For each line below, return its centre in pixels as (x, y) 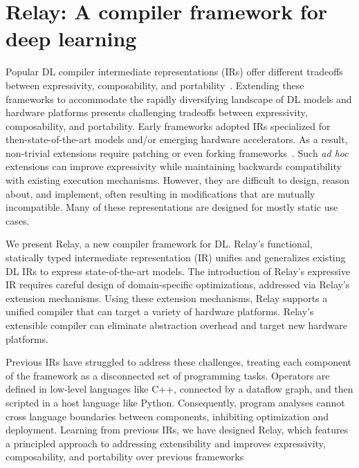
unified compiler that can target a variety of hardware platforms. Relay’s (160, 311)
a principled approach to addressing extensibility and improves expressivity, (166, 443)
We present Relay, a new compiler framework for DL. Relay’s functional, (159, 244)
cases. (18, 220)
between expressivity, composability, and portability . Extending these (155, 85)
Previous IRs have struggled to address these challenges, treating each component (178, 362)
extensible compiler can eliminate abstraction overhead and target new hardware (176, 325)
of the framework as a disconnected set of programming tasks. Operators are (168, 375)
